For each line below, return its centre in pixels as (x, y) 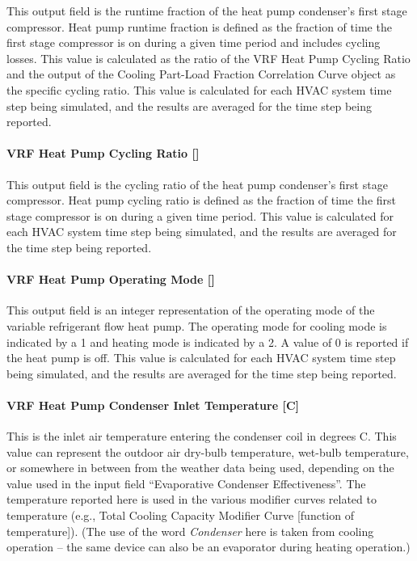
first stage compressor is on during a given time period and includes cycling (194, 42)
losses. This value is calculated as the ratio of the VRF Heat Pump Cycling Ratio (208, 58)
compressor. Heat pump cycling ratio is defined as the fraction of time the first (202, 200)
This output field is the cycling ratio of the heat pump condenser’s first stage (197, 184)
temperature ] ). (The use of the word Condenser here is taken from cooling (190, 531)
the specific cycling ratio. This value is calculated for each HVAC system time (199, 89)
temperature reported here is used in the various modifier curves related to (192, 499)
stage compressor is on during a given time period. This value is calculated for (200, 215)
